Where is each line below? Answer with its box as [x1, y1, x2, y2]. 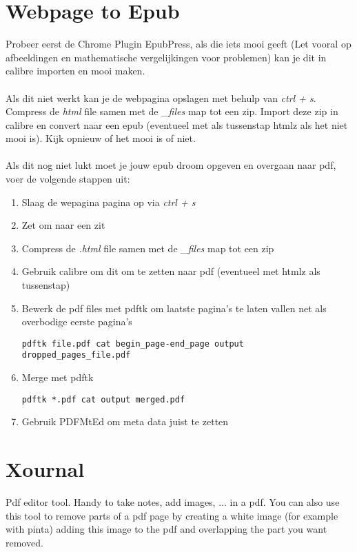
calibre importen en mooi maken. [6, 63, 145, 78]
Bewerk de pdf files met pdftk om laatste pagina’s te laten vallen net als [21, 300, 327, 315]
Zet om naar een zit [21, 218, 105, 232]
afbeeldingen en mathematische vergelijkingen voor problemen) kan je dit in [6, 50, 327, 64]
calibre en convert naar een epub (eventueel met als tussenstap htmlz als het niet [6, 117, 348, 132]
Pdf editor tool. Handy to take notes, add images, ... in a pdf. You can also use [6, 495, 340, 509]
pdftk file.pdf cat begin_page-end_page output [21, 338, 244, 349]
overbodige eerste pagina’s [21, 314, 132, 329]
